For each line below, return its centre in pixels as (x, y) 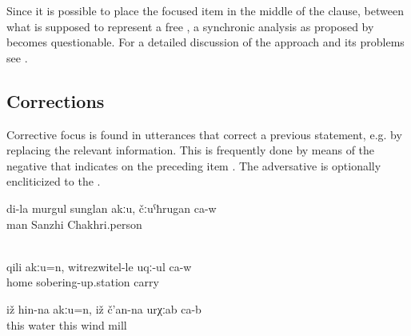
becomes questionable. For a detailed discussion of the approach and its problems (205, 42)
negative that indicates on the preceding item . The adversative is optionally (194, 165)
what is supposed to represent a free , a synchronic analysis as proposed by (190, 26)
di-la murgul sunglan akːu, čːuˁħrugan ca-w (112, 208)
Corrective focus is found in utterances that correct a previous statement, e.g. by (204, 134)
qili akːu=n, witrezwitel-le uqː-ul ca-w (99, 266)
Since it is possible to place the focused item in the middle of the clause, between (205, 10)
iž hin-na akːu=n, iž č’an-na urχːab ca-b (104, 308)
